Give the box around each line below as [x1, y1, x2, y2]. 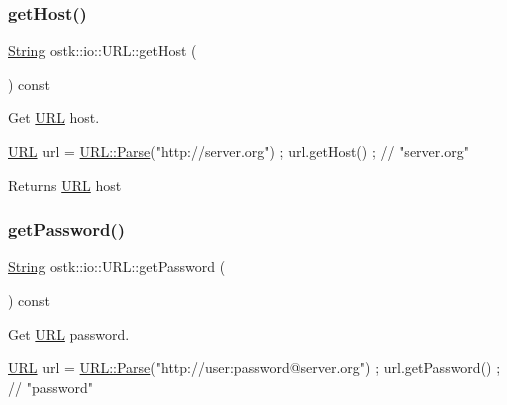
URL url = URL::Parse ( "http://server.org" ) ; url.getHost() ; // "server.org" [8, 141, 469, 161]
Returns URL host [8, 174, 122, 195]
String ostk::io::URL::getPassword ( [8, 256, 226, 277]
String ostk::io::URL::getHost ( [8, 40, 197, 61]
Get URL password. [8, 323, 130, 344]
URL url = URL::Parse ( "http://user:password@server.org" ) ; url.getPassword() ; [8, 357, 501, 378]
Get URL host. [8, 107, 100, 128]
